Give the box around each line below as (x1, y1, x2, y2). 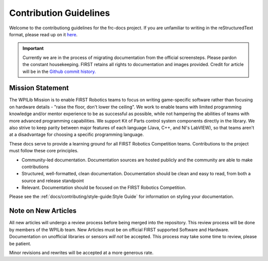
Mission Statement (9, 84, 69, 92)
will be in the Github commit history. (22, 68, 96, 74)
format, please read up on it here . (9, 31, 78, 37)
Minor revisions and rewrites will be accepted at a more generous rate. (9, 250, 154, 256)
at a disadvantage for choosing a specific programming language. (9, 131, 144, 137)
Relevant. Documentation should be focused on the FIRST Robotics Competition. (21, 185, 186, 191)
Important (22, 45, 44, 52)
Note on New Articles (9, 206, 77, 215)
